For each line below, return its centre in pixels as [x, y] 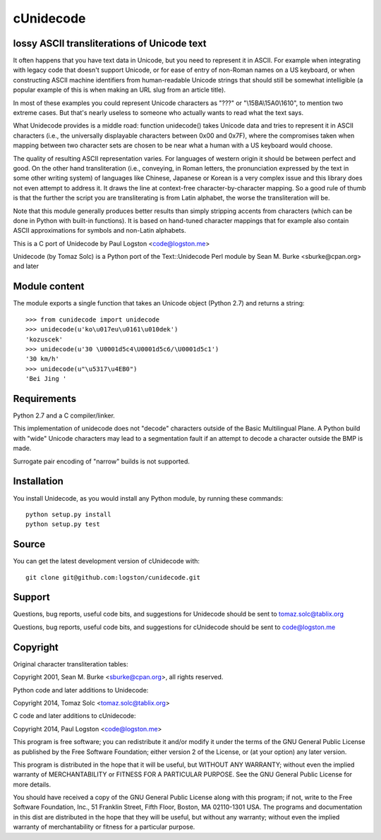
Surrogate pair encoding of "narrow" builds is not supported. [102, 461]
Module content [49, 287]
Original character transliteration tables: [71, 664]
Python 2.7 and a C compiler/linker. [64, 415]
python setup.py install [68, 514]
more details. [32, 784]
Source [29, 544]
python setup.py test [63, 524]
